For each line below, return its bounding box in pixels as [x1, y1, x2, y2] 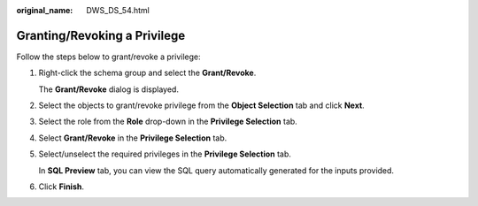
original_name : [16, 5, 73, 15]
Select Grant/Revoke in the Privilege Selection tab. [38, 133, 227, 143]
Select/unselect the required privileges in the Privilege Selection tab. [38, 149, 292, 159]
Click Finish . [38, 181, 84, 192]
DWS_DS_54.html [86, 5, 150, 15]
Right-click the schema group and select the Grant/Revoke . [38, 67, 257, 79]
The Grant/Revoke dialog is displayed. [38, 84, 179, 95]
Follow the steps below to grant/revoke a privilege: [16, 51, 201, 62]
